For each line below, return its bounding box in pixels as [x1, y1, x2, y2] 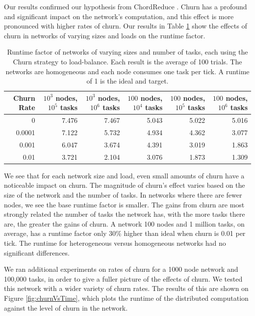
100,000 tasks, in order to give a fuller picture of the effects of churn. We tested [4, 273, 243, 284]
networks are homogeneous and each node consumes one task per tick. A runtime [5, 66, 250, 76]
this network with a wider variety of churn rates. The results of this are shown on [4, 283, 249, 293]
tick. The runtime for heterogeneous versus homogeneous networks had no [4, 237, 226, 248]
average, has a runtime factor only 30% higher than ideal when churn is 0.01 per [4, 228, 246, 238]
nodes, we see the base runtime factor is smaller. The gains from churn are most [4, 199, 245, 209]
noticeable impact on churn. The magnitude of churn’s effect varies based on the [4, 180, 245, 190]
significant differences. [4, 247, 70, 258]
